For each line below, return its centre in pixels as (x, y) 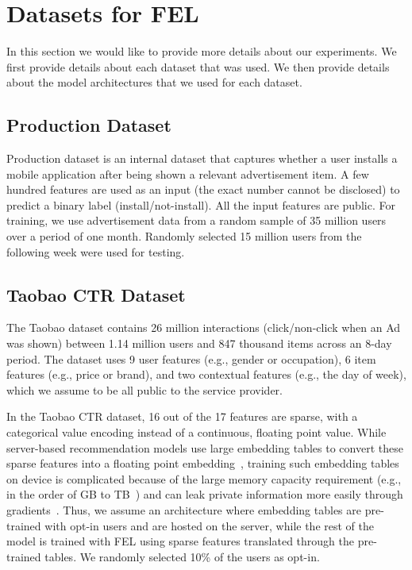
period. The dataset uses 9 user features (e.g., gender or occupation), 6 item (191, 358)
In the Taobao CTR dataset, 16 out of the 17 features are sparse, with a (182, 416)
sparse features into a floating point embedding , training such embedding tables (203, 463)
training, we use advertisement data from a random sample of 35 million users (196, 220)
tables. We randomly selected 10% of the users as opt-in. (182, 556)
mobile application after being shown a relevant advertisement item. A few (188, 173)
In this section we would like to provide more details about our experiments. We (202, 51)
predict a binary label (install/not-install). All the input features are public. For (201, 204)
